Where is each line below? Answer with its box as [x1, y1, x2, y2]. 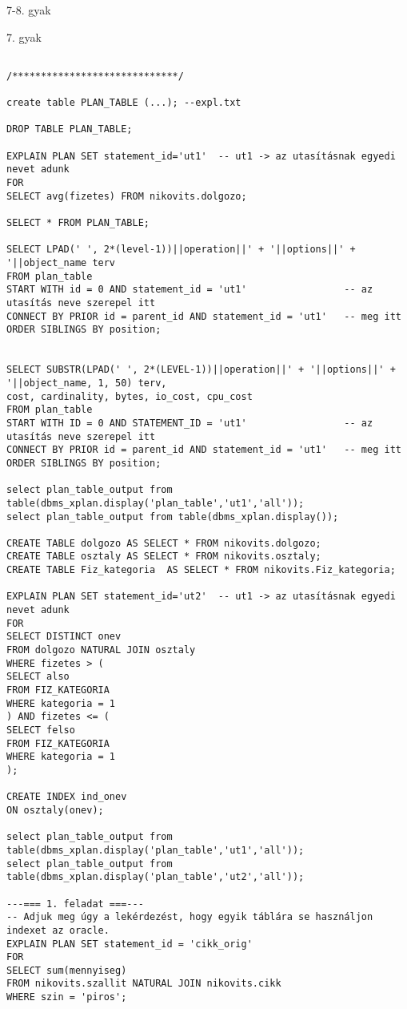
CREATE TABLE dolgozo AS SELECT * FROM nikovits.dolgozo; [6, 537, 321, 549]
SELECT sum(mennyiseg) [6, 964, 127, 976]
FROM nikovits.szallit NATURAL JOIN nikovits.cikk [6, 978, 281, 990]
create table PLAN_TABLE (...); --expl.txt [6, 97, 241, 109]
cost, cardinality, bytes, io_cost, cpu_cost [6, 390, 253, 402]
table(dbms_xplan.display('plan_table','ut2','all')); [6, 871, 305, 883]
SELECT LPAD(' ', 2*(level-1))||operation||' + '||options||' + [6, 244, 356, 256]
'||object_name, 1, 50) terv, [6, 377, 167, 389]
